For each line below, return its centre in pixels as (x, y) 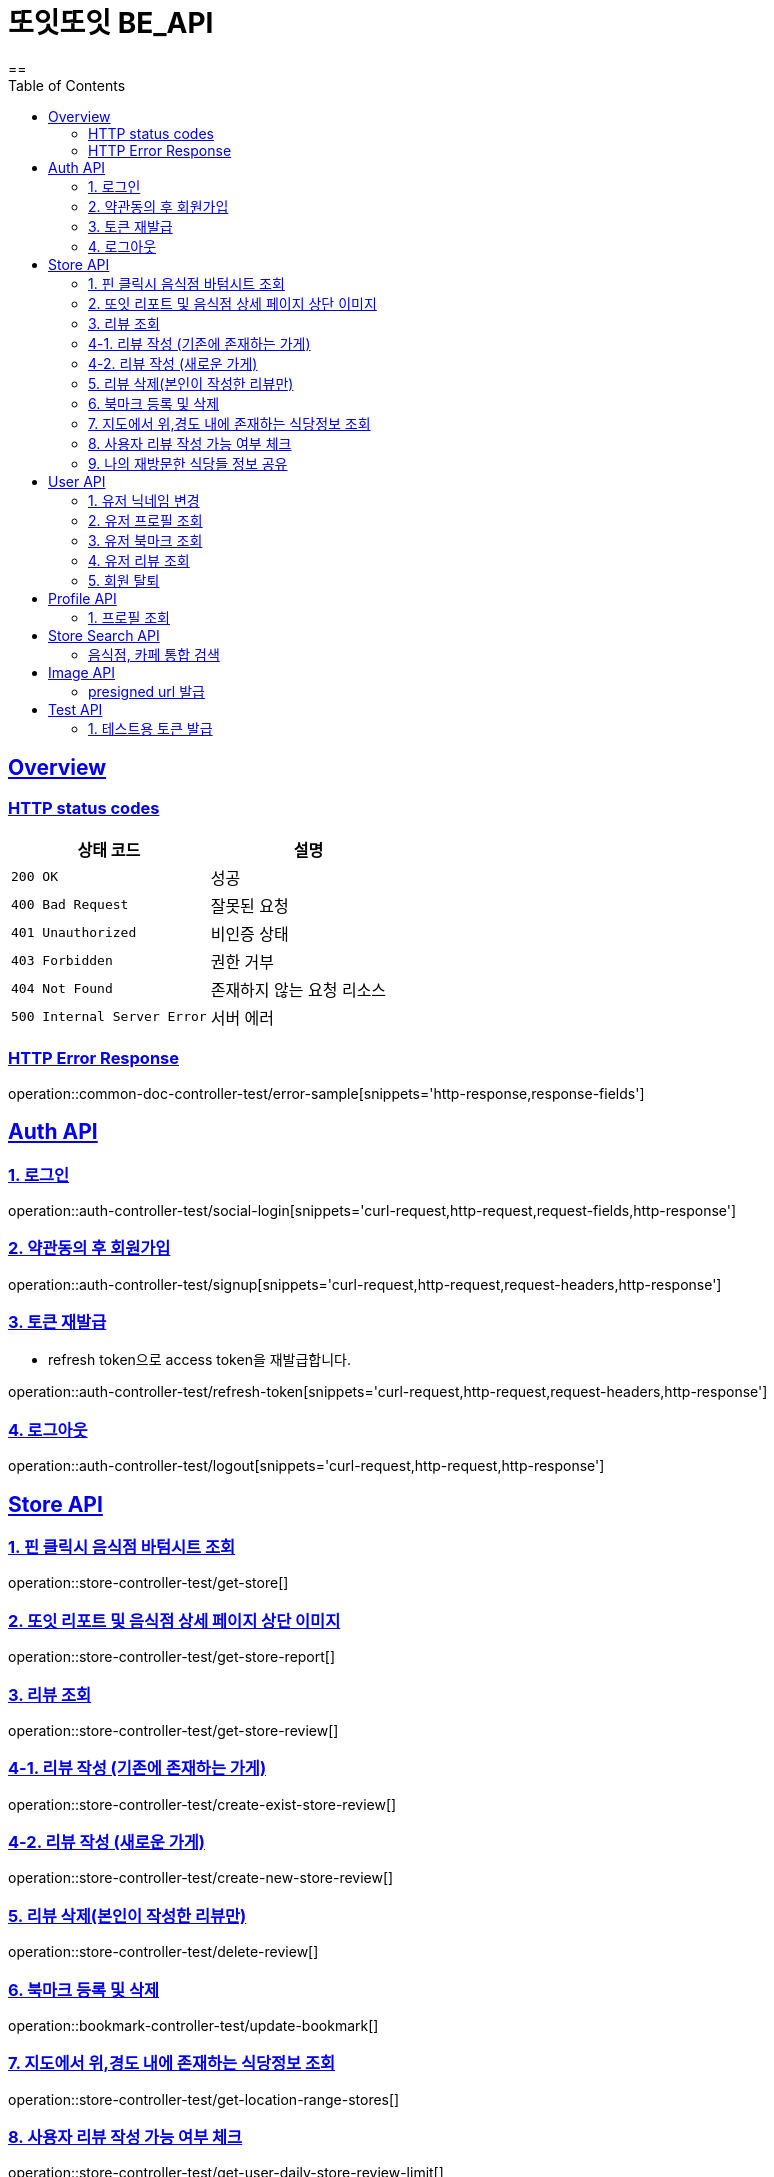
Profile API (82, 598)
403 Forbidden (62, 961)
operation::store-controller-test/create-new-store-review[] (201, 1878)
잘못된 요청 (249, 905)
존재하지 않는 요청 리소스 (298, 989)
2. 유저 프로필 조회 (145, 520)
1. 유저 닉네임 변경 (144, 500)
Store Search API (104, 635)
